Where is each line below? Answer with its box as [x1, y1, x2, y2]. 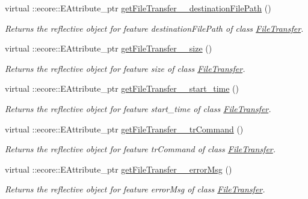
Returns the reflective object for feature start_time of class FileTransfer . [5, 102, 271, 114]
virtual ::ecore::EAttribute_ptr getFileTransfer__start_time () [5, 82, 239, 95]
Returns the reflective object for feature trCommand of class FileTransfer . [5, 143, 276, 155]
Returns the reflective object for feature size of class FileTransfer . [5, 62, 245, 74]
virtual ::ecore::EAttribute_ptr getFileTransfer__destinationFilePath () [5, 2, 271, 14]
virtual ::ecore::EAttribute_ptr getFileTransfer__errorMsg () [5, 162, 232, 175]
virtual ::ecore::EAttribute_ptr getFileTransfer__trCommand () [5, 122, 244, 135]
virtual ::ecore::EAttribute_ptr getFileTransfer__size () [5, 42, 212, 55]
